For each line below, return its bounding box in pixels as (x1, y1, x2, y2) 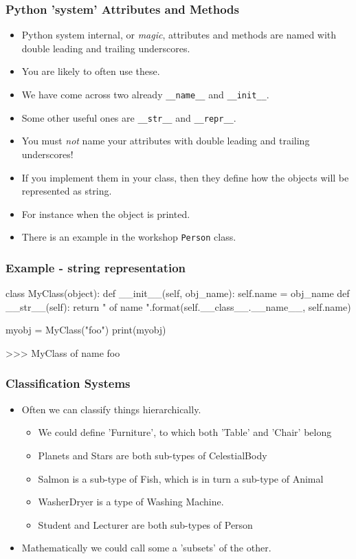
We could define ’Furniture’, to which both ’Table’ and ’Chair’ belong (38, 425, 332, 439)
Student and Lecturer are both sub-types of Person (38, 517, 253, 531)
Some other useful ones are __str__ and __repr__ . (21, 110, 236, 124)
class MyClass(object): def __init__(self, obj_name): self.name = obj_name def (5, 286, 350, 300)
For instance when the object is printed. (21, 206, 190, 221)
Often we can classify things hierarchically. (21, 402, 201, 416)
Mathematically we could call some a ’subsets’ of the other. (21, 540, 271, 555)
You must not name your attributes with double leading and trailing (21, 133, 310, 148)
